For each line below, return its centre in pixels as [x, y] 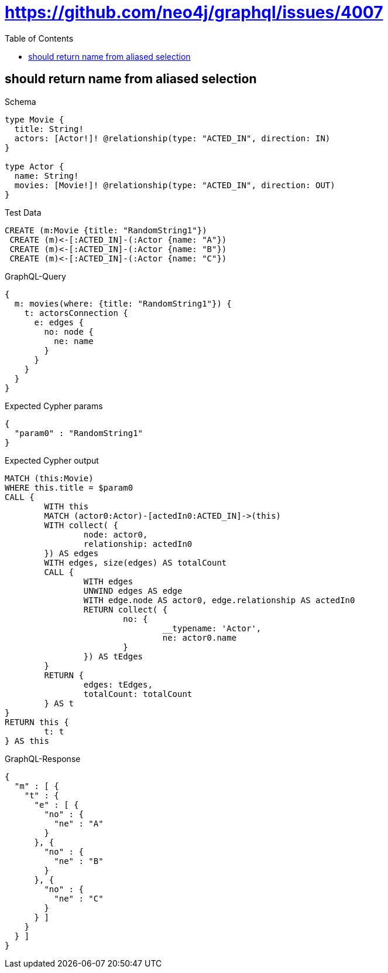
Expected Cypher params [54, 406]
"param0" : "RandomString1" [79, 433]
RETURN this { [37, 722]
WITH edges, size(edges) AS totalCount [135, 562]
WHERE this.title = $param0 [69, 487]
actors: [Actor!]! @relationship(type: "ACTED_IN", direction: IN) [172, 138]
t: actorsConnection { [76, 313]
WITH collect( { [81, 525]
